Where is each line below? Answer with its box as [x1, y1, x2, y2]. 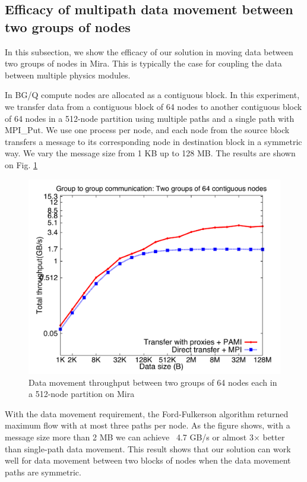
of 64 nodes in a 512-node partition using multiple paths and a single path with [5, 112, 295, 124]
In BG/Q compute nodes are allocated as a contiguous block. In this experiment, [5, 89, 300, 101]
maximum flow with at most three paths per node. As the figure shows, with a [5, 419, 290, 431]
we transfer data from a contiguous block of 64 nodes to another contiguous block [5, 100, 302, 112]
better [262, 431, 285, 443]
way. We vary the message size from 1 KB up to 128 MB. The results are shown [5, 147, 296, 159]
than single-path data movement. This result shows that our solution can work [5, 442, 291, 455]
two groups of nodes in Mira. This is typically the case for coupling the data [5, 57, 282, 70]
